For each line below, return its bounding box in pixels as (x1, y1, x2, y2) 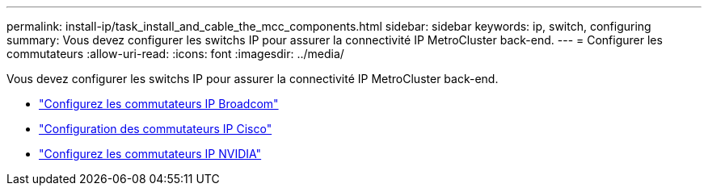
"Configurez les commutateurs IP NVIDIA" (39, 147, 262, 161)
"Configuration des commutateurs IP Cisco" (39, 122, 272, 136)
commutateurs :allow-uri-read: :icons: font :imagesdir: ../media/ (6, 47, 344, 61)
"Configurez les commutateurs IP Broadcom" (39, 97, 279, 111)
